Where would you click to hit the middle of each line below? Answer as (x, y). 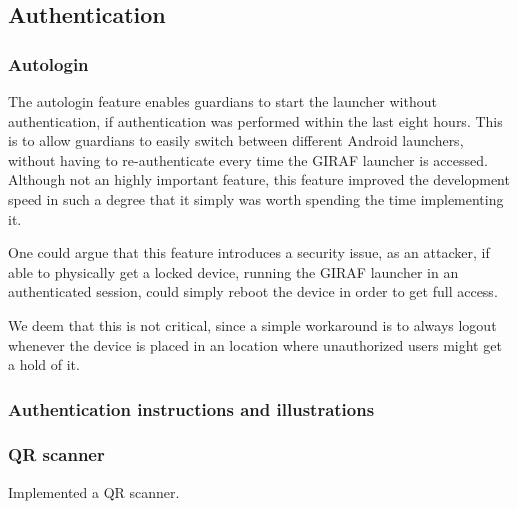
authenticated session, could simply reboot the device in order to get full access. (253, 291)
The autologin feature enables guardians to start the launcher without (222, 101)
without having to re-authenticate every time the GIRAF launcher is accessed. (248, 159)
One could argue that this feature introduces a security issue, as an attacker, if (249, 252)
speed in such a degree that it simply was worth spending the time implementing (256, 198)
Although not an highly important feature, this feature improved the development (259, 179)
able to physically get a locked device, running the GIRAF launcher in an (233, 271)
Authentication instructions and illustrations (191, 408)
